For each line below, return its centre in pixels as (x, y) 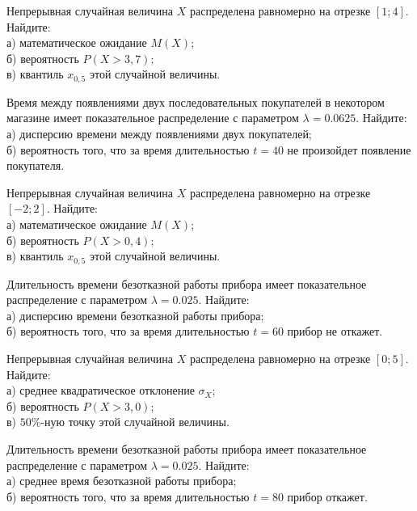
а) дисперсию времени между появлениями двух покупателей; (159, 134)
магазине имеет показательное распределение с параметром (153, 118)
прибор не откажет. (335, 331)
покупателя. (36, 165)
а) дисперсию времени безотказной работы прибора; (135, 315)
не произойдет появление (349, 149)
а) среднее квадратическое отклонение (101, 390)
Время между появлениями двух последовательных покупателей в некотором (196, 101)
